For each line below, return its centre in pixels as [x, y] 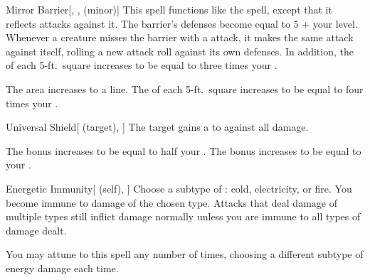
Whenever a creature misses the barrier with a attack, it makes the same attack [180, 37]
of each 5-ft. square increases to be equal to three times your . [142, 65]
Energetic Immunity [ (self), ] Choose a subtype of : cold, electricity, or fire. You [179, 188]
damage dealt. [36, 230]
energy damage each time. [62, 268]
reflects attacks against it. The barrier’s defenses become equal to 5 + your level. [182, 23]
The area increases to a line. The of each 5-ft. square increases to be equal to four [185, 88]
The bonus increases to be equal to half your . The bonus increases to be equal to [184, 150]
